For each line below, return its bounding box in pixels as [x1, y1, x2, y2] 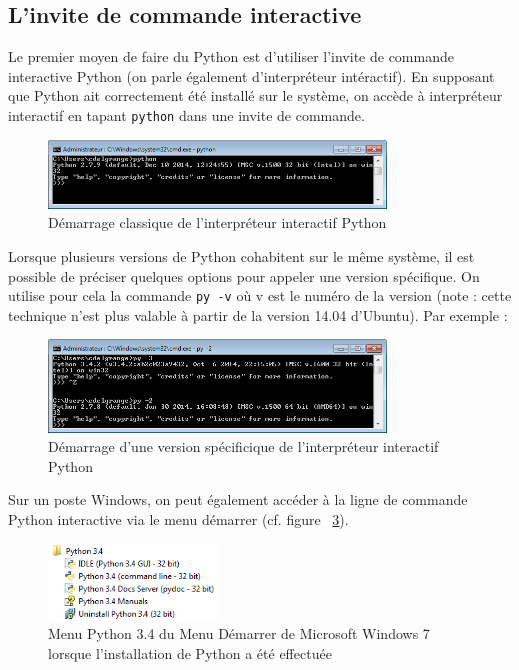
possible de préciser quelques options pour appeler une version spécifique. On [8, 265, 480, 286]
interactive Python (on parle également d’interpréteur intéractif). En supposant [8, 65, 495, 86]
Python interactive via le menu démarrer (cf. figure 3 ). [8, 508, 349, 529]
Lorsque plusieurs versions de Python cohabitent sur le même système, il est [8, 245, 475, 266]
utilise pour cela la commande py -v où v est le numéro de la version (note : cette [8, 285, 512, 306]
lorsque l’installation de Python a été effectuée [48, 642, 332, 663]
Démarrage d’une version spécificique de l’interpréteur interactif [48, 436, 439, 457]
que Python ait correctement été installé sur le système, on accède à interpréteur [8, 85, 503, 106]
